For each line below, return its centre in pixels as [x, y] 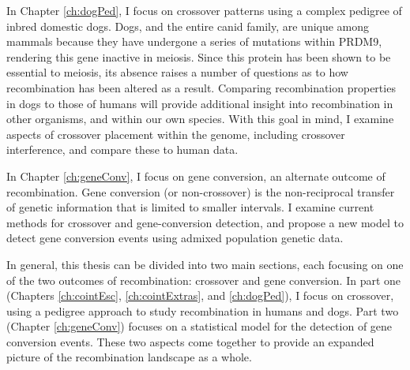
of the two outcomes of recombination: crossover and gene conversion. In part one [204, 280]
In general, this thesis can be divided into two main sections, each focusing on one [205, 264]
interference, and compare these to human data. [122, 149]
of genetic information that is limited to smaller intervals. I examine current [190, 207]
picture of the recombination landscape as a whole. [129, 357]
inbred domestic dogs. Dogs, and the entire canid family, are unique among [188, 26]
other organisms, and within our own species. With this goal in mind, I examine [200, 119]
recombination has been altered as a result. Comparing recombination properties [201, 87]
